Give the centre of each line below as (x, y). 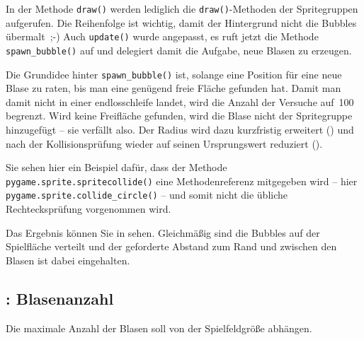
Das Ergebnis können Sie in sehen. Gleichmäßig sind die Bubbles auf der (163, 232)
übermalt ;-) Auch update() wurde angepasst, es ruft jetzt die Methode (162, 36)
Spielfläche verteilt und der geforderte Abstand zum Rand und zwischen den (171, 246)
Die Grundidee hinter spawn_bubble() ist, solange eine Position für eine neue (174, 74)
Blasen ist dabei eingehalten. (68, 260)
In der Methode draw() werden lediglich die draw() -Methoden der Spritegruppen (182, 8)
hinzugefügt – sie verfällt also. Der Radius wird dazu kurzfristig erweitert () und (180, 129)
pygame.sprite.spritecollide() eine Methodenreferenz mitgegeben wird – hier (182, 181)
